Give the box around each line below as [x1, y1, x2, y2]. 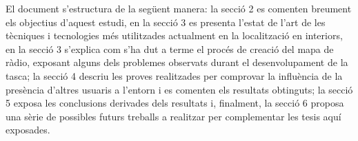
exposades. [6, 122, 50, 137]
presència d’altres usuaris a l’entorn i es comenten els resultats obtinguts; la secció [6, 82, 353, 96]
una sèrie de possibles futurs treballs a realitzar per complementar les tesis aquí [6, 109, 341, 123]
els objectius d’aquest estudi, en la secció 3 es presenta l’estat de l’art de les [6, 14, 326, 29]
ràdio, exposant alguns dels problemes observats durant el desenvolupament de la [6, 55, 348, 69]
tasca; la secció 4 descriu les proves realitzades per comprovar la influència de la [6, 68, 343, 83]
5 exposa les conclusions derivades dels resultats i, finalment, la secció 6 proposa [6, 96, 344, 110]
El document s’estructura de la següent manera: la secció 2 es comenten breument [6, 1, 352, 15]
